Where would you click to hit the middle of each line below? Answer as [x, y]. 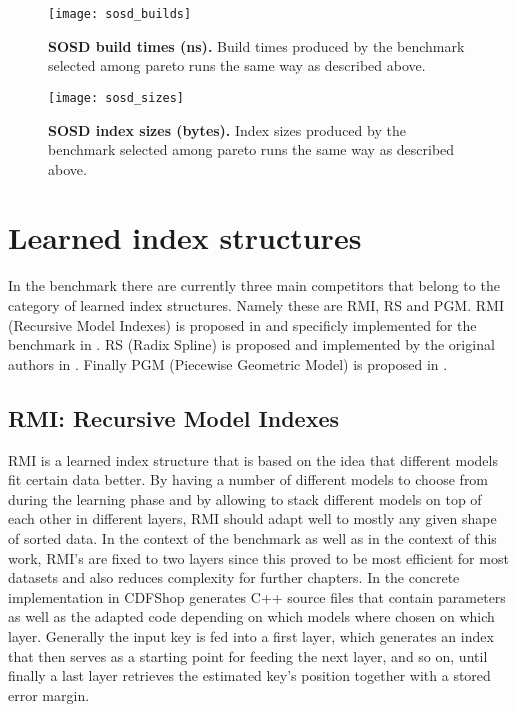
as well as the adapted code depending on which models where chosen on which [251, 616]
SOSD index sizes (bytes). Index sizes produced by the [227, 129]
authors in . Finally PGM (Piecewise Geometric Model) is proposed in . [228, 363]
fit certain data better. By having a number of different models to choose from [248, 479]
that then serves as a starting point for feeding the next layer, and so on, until [248, 655]
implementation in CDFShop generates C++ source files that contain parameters [257, 596]
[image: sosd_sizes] [116, 97]
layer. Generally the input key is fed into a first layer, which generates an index [251, 635]
